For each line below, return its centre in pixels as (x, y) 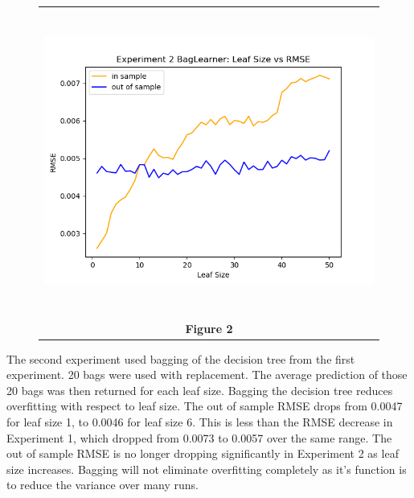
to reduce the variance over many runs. (102, 485)
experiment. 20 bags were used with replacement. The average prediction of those (207, 375)
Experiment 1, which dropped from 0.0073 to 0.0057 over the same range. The (199, 437)
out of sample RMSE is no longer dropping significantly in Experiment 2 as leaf (203, 453)
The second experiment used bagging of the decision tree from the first (181, 358)
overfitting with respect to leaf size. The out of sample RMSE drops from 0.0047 (205, 406)
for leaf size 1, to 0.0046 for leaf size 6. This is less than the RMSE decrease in (200, 422)
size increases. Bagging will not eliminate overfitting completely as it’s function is (207, 469)
